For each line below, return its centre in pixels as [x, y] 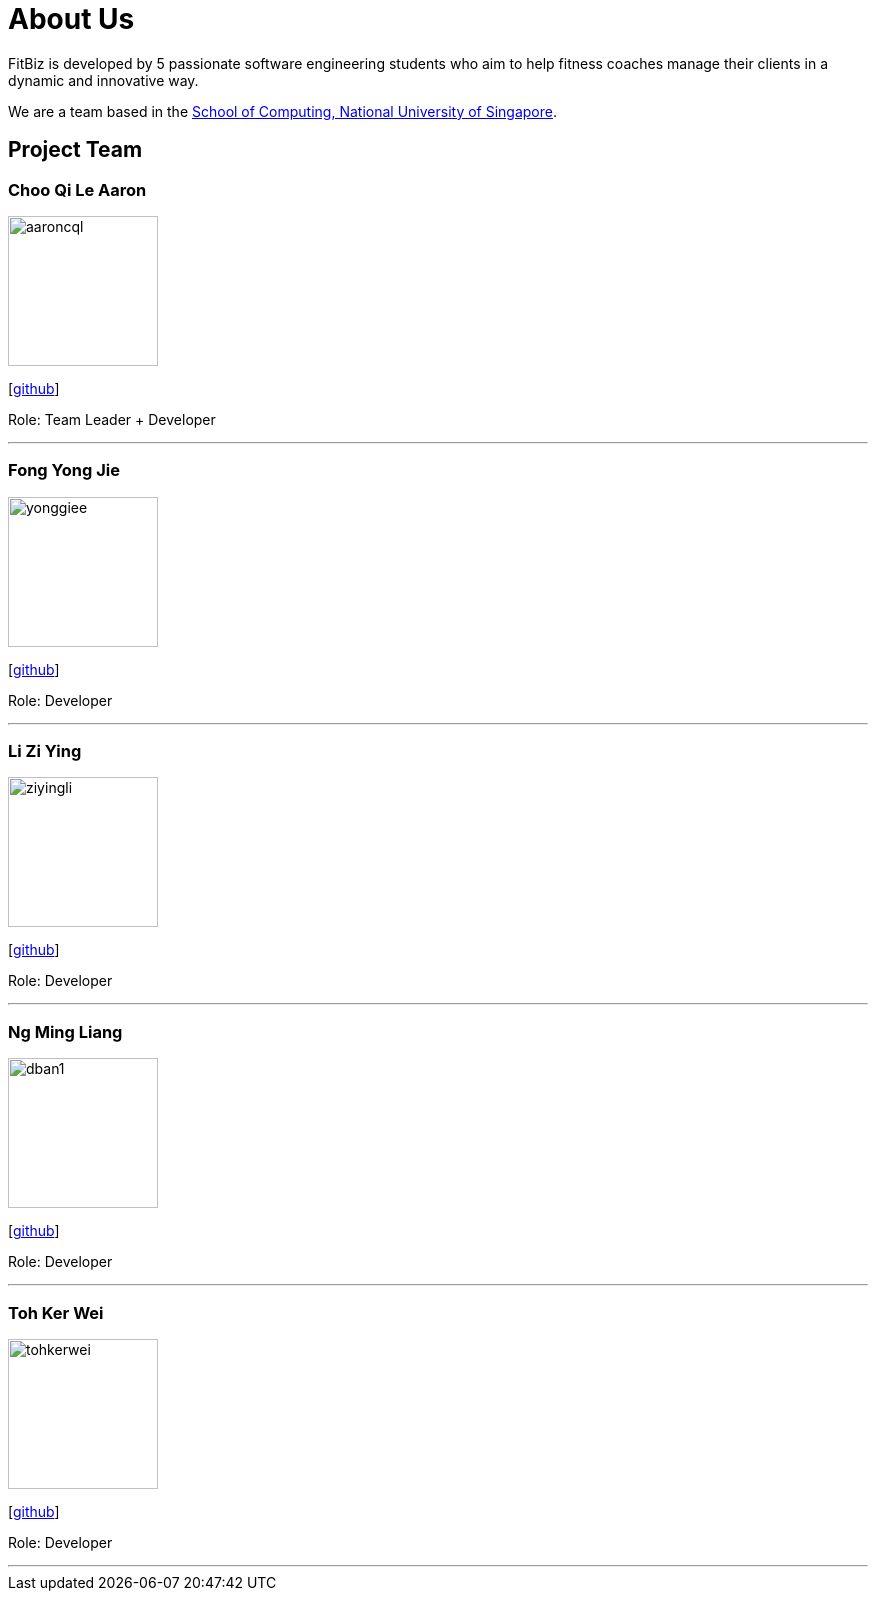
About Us [71, 19]
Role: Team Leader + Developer [112, 419]
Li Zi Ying [45, 751]
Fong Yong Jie [64, 470]
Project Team [75, 150]
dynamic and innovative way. [103, 80]
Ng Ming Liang [65, 1031]
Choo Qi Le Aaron [77, 189]
